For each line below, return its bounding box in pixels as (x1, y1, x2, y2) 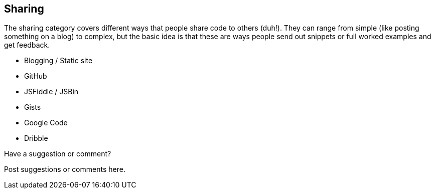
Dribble (24, 134, 48, 143)
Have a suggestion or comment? (4, 149, 111, 158)
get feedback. (4, 41, 50, 50)
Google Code (24, 118, 68, 127)
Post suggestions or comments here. (4, 165, 125, 174)
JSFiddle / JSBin (24, 87, 79, 96)
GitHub (24, 72, 47, 81)
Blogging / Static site (24, 56, 93, 65)
